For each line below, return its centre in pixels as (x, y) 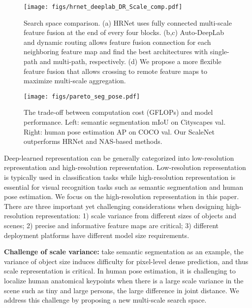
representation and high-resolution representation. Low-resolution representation (125, 167)
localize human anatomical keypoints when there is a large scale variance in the (124, 280)
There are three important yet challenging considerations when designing (114, 206)
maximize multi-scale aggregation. (75, 81)
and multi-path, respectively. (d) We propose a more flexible (130, 61)
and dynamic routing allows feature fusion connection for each (117, 42)
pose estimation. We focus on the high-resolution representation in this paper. (122, 196)
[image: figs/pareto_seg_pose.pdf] (82, 96)
